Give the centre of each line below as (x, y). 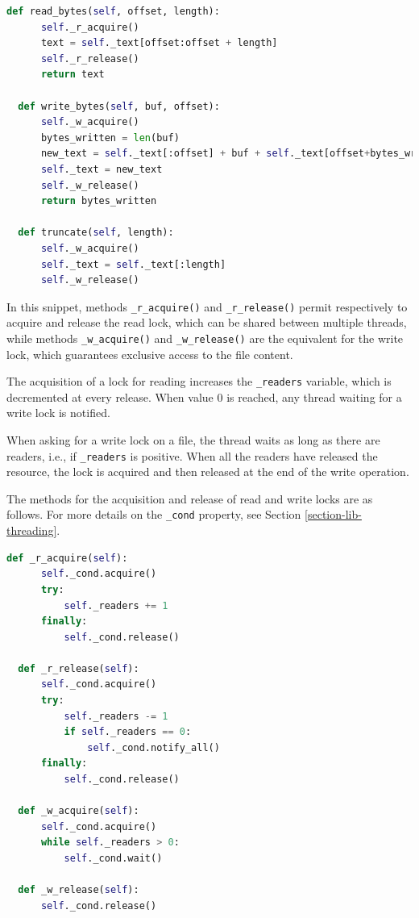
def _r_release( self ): (79, 668)
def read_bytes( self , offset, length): (113, 11)
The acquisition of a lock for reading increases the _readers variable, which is (199, 381)
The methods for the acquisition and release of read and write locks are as (190, 498)
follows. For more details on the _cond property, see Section (154, 514)
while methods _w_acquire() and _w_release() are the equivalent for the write (205, 338)
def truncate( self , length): (96, 233)
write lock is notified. (58, 413)
